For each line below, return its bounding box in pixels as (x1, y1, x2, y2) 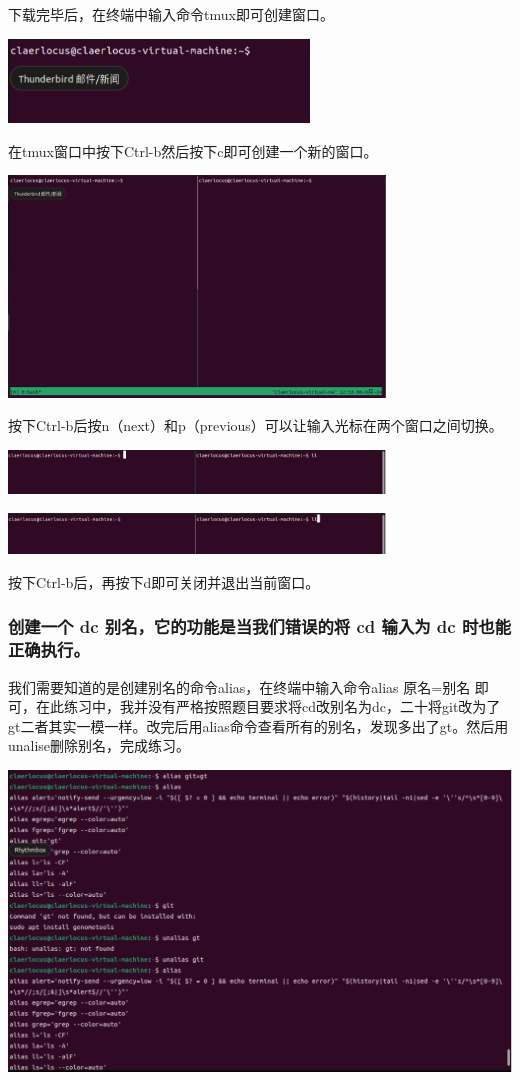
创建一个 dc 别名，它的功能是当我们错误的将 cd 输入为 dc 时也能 (8, 614, 512, 639)
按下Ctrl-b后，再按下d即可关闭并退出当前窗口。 (8, 571, 320, 592)
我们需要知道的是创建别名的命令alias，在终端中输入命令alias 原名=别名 (8, 676, 471, 697)
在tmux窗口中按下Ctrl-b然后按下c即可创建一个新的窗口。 (8, 140, 378, 161)
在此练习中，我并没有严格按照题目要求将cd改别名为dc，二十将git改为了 (35, 696, 501, 717)
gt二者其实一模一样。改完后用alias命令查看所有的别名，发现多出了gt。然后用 (8, 715, 509, 736)
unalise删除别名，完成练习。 (8, 735, 191, 756)
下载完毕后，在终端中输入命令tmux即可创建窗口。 (8, 4, 334, 24)
